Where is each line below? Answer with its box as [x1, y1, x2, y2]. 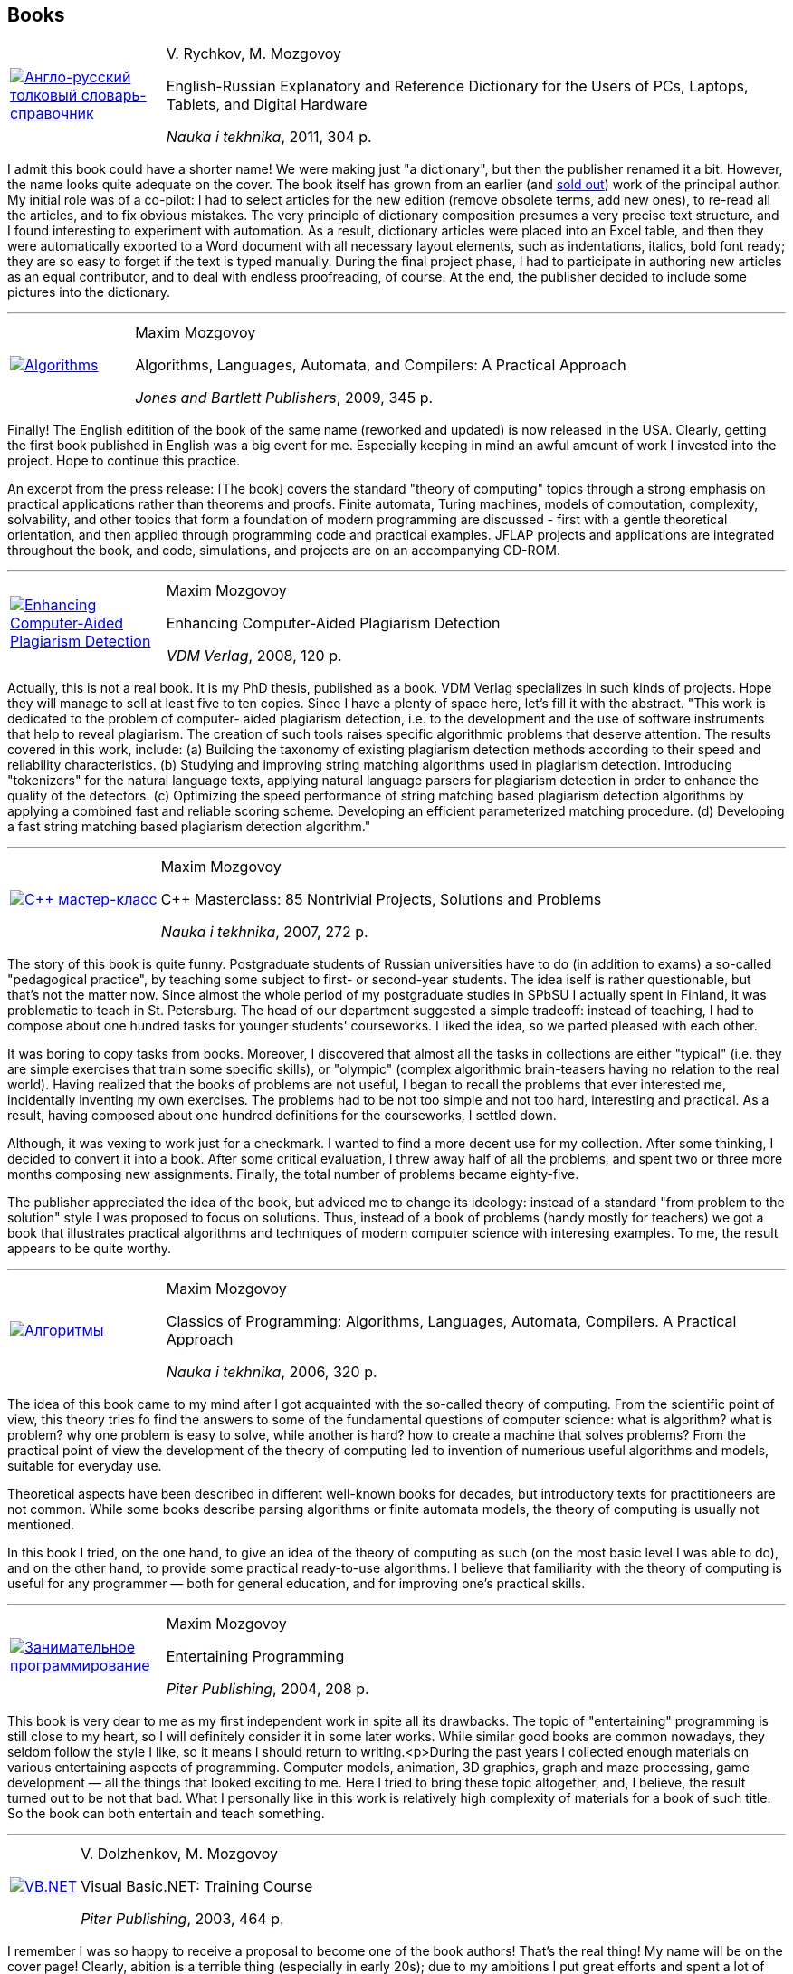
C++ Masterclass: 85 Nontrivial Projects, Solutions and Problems [160, 890, 602, 909]
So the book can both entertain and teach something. [7, 1806, 325, 1822]
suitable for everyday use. [7, 1458, 162, 1474]
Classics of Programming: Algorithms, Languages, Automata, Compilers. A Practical [166, 1312, 737, 1331]
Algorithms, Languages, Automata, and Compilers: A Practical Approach [135, 356, 626, 375]
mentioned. [7, 1517, 75, 1533]
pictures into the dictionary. [7, 284, 170, 301]
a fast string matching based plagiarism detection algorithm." [7, 819, 371, 835]
